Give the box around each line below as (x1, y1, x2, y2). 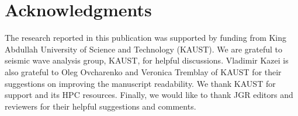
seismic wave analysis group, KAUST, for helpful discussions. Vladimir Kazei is (5, 54, 289, 66)
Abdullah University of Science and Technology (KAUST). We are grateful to (5, 43, 283, 55)
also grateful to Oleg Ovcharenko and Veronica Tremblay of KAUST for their (5, 65, 282, 78)
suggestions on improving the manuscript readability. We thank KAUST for (5, 77, 276, 89)
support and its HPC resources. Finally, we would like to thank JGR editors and (5, 89, 293, 101)
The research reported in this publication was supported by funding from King (5, 31, 287, 44)
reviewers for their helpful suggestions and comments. (5, 100, 196, 112)
